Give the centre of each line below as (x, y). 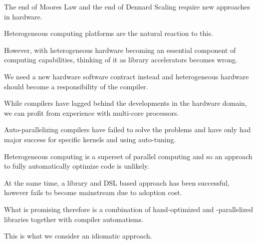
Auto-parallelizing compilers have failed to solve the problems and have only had (128, 129)
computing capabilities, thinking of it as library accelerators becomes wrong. (121, 60)
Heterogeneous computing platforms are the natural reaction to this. (109, 33)
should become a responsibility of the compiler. (76, 86)
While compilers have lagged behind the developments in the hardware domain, (126, 103)
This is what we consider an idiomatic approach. (78, 236)
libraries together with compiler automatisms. (74, 219)
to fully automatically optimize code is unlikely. (77, 166)
